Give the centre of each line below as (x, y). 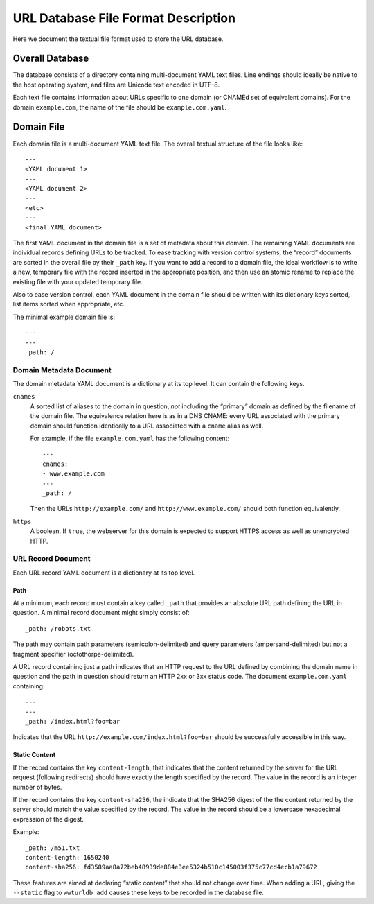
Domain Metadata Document (62, 370)
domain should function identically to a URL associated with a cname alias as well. (147, 426)
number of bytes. (37, 787)
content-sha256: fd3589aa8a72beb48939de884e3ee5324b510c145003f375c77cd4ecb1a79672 (171, 867)
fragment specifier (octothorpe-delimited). (73, 654)
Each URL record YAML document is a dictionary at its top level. (104, 573)
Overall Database (51, 59)
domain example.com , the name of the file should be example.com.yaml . (120, 107)
